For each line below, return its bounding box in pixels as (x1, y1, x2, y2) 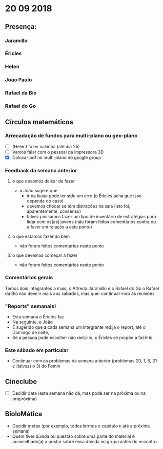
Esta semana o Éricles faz (12, 314, 64, 319)
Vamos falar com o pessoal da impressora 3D (12, 149, 104, 155)
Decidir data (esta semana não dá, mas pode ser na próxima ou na (12, 390, 146, 396)
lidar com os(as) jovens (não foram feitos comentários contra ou (26, 219, 156, 225)
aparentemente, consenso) (26, 208, 81, 214)
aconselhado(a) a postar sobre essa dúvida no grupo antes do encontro (12, 438, 157, 444)
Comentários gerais (5, 274, 53, 281)
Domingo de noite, (12, 329, 50, 335)
